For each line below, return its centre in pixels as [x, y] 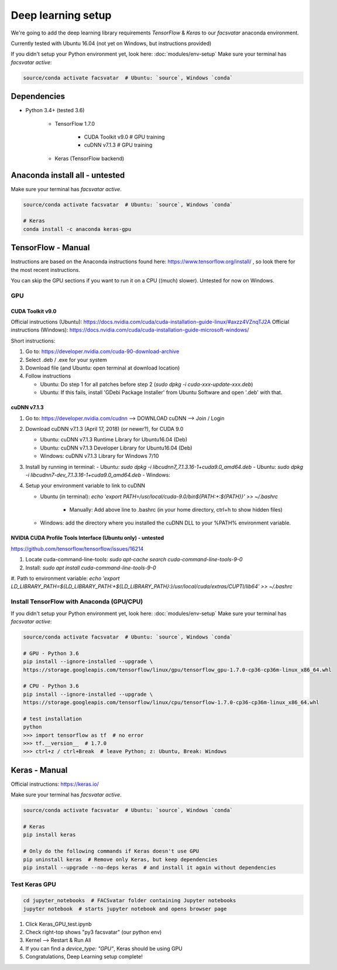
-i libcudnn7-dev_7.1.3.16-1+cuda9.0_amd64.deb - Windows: [98, 475]
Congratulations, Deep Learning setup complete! [84, 957]
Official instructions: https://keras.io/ [55, 784]
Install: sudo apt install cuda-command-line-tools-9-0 [91, 568]
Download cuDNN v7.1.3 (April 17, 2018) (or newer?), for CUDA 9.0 [104, 429]
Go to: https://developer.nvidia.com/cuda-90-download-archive [102, 351]
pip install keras [49, 835]
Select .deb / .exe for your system [66, 360]
